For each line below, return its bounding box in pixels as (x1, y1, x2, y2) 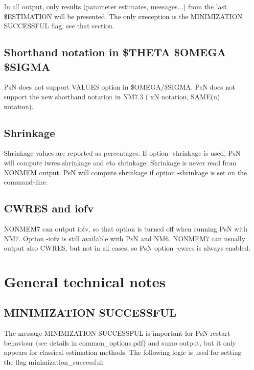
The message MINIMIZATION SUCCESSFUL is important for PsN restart (4, 328, 231, 338)
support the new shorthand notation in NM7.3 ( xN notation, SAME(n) (4, 91, 220, 101)
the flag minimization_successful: (4, 357, 104, 367)
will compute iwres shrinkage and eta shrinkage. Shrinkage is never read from (4, 157, 237, 167)
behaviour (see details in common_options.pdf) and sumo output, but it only (4, 337, 236, 347)
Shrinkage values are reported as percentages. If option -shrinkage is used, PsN (4, 148, 241, 158)
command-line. (4, 177, 48, 187)
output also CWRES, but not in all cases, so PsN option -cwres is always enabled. (4, 243, 251, 253)
